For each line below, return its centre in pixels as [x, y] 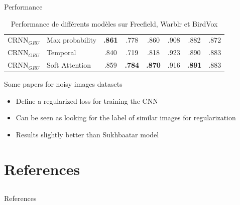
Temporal [62, 52]
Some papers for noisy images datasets [63, 84]
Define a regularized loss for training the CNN [87, 100]
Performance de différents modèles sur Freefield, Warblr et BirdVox [114, 23]
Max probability [72, 40]
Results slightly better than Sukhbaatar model [87, 134]
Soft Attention [69, 65]
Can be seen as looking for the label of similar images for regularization [126, 118]
